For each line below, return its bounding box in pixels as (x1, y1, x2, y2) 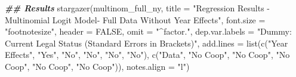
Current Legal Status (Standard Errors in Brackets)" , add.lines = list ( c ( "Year (5, 36, 288, 49)
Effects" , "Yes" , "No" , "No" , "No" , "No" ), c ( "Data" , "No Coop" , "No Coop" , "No (5, 48, 290, 61)
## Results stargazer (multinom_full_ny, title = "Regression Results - (5, 2, 270, 14)
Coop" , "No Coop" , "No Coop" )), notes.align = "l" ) (5, 60, 190, 72)
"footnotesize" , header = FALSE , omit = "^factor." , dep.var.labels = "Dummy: (5, 25, 292, 38)
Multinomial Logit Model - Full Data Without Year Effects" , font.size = (5, 13, 266, 26)
